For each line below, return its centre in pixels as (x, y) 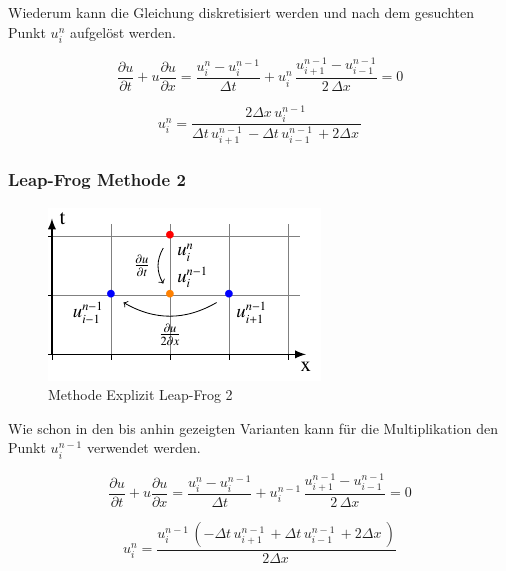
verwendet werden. (143, 447)
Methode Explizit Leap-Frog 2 (140, 394)
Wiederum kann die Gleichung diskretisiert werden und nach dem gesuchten (241, 12)
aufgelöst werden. (122, 31)
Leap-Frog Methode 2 (97, 179)
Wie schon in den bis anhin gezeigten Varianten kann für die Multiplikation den (253, 427)
